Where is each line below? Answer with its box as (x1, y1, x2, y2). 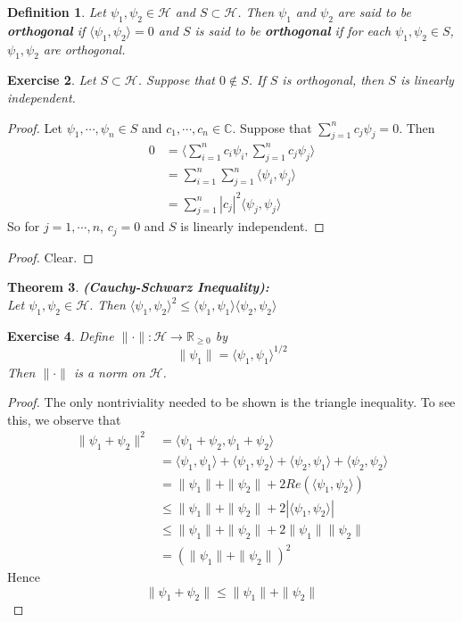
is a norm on (73, 362, 145, 381)
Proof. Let (7, 118, 62, 137)
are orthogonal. (43, 39, 126, 58)
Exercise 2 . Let (7, 70, 96, 89)
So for (7, 217, 40, 236)
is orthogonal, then (282, 70, 384, 89)
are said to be (337, 3, 411, 21)
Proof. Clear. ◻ (7, 247, 94, 266)
